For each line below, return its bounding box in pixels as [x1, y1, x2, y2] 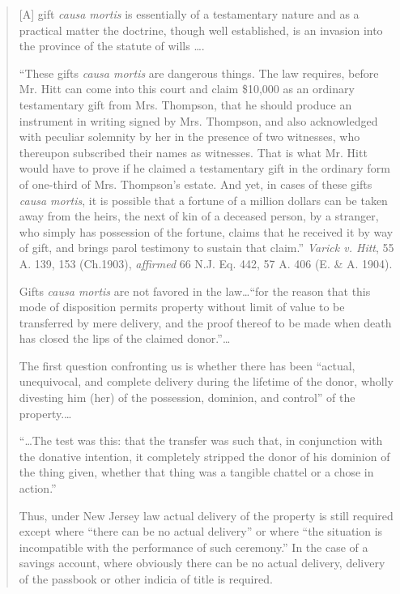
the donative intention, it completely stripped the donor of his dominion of [19, 447, 390, 464]
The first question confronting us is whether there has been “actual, [19, 357, 355, 374]
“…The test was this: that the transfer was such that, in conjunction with [19, 432, 383, 449]
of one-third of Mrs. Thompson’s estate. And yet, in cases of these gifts [19, 175, 372, 192]
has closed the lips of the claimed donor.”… [19, 330, 231, 347]
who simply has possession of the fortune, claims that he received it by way [19, 223, 394, 240]
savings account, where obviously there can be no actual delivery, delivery [19, 554, 385, 571]
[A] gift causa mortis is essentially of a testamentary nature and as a [19, 6, 360, 22]
